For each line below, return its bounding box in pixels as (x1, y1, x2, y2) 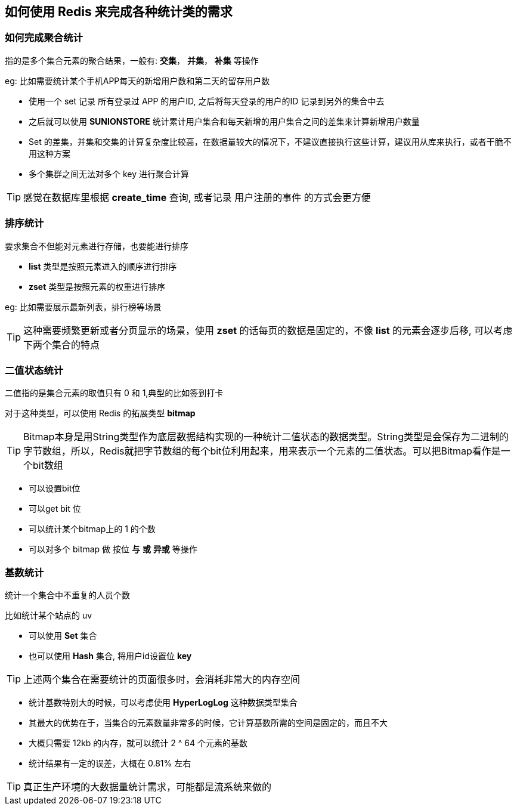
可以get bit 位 (29, 503, 81, 514)
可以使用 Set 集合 (29, 630, 97, 641)
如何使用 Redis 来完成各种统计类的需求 (5, 4, 233, 19)
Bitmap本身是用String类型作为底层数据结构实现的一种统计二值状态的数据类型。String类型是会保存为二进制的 (23, 431, 509, 443)
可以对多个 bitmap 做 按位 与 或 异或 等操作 (29, 544, 197, 555)
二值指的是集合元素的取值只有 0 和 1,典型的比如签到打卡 (5, 388, 224, 398)
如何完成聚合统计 (5, 32, 83, 44)
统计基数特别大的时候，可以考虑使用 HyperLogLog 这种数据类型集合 (29, 697, 298, 708)
